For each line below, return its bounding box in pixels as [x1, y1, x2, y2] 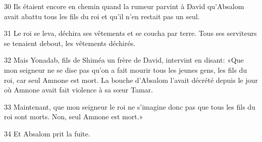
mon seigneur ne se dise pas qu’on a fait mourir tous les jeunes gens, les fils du [4, 64, 247, 75]
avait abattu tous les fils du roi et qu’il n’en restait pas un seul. [4, 11, 200, 21]
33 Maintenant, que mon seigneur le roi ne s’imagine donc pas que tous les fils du [4, 101, 255, 112]
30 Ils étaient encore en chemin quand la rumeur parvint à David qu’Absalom [4, 1, 244, 11]
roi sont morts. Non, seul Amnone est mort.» [4, 111, 143, 122]
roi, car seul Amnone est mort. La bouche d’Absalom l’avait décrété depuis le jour [4, 74, 258, 85]
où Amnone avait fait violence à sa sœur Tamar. [4, 84, 153, 95]
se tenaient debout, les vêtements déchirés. [4, 37, 136, 48]
